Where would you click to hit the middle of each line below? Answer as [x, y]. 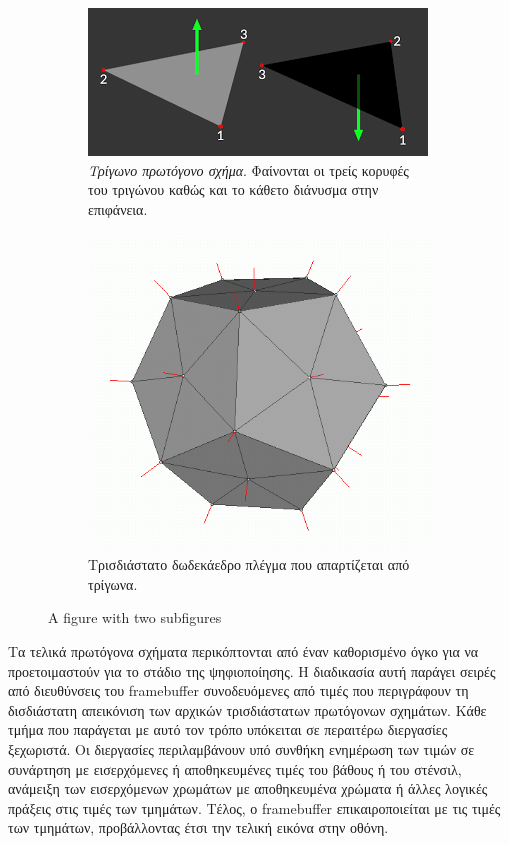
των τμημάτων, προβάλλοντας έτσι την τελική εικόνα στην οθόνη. [198, 827]
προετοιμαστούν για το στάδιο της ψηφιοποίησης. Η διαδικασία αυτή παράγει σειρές [252, 670]
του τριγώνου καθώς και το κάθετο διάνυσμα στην [233, 189]
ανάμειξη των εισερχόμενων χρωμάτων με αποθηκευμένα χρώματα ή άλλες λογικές [248, 788]
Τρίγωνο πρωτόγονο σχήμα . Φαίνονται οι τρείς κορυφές [248, 169]
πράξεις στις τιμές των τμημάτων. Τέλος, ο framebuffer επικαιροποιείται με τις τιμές [254, 807]
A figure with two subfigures [135, 617]
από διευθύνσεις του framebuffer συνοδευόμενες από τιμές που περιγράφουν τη [238, 690]
